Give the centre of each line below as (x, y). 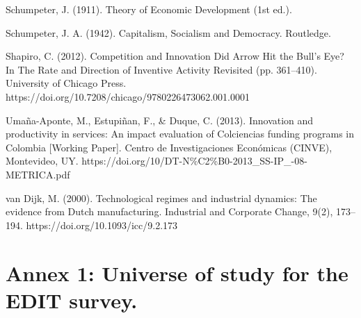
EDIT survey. (72, 300)
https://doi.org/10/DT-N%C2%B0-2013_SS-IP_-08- (194, 161)
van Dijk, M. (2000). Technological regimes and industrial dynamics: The (161, 198)
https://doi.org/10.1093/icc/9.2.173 (102, 225)
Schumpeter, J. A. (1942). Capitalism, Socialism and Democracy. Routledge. (168, 32)
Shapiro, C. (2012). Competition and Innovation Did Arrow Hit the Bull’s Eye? (175, 56)
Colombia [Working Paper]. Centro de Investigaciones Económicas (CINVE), (169, 147)
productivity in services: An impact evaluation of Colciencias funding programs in (180, 134)
